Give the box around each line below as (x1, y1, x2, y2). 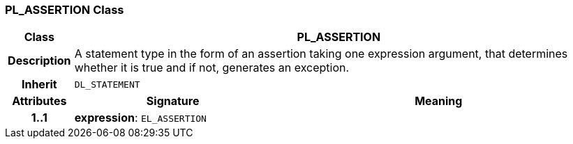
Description (8, 54, 71, 68)
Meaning (415, 94, 463, 109)
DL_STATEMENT (74, 79, 140, 90)
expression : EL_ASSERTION (74, 111, 207, 125)
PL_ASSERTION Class (5, 3, 124, 17)
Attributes (12, 94, 67, 109)
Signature (146, 94, 200, 109)
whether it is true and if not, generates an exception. (74, 61, 350, 75)
